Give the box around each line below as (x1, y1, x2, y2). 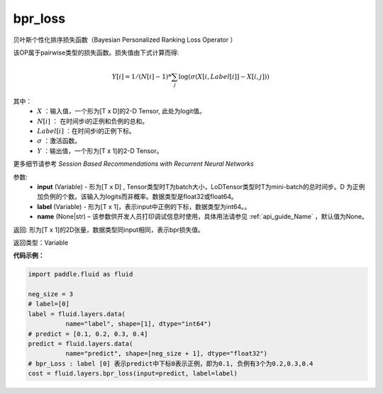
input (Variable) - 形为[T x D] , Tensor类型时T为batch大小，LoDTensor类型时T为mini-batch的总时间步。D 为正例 (37, 182, 365, 191)
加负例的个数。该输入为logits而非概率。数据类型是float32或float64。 (37, 192, 238, 201)
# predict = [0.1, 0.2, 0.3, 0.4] (28, 330, 148, 338)
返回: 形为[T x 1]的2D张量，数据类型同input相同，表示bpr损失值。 (13, 225, 205, 234)
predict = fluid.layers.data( (28, 340, 133, 348)
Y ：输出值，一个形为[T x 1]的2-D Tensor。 (37, 146, 163, 155)
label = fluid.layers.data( (28, 310, 126, 318)
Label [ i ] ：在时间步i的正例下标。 (37, 127, 135, 135)
